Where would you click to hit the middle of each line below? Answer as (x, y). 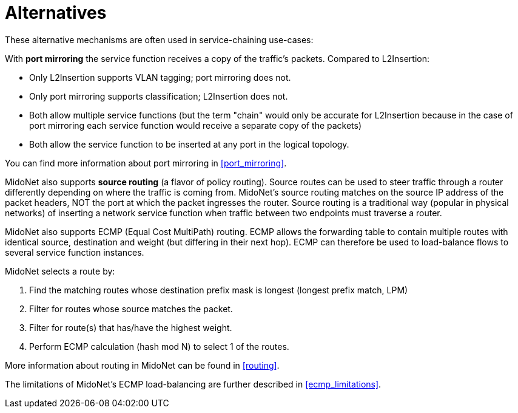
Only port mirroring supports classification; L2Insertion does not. (159, 96)
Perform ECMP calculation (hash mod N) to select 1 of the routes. (159, 346)
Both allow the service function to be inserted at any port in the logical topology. (189, 144)
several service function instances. (75, 252)
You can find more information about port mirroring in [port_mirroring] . (146, 163)
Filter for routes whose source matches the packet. (131, 309)
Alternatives (56, 13)
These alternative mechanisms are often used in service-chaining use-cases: (159, 39)
